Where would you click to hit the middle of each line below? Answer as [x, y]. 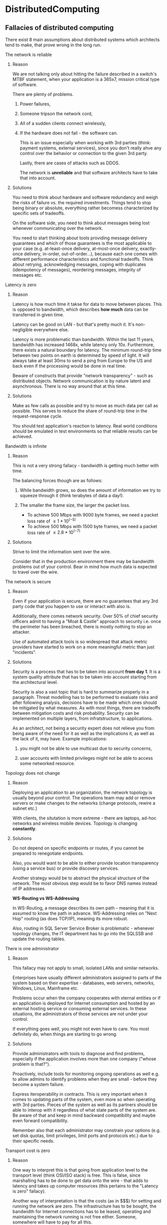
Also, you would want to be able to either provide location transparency [85, 863]
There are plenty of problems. [43, 94]
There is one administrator [32, 949]
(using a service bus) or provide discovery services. [66, 868]
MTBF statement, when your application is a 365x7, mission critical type [86, 79]
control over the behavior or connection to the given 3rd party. [84, 153]
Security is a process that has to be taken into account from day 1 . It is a [86, 672]
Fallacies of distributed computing [59, 28]
